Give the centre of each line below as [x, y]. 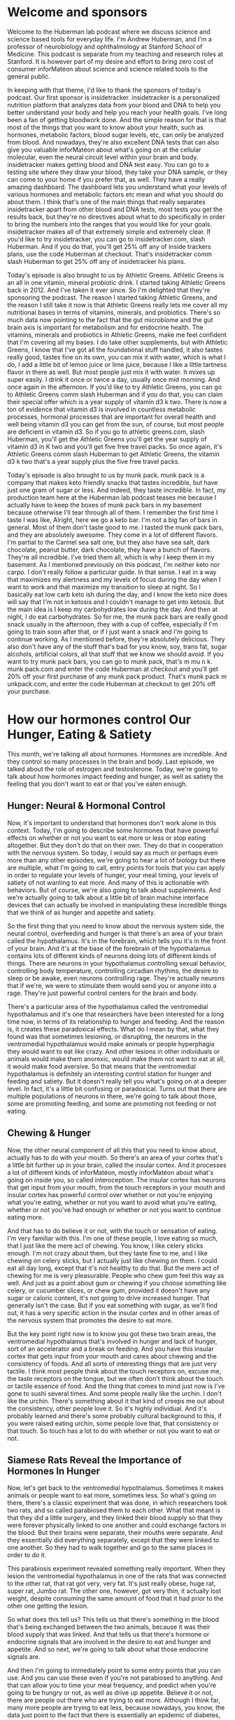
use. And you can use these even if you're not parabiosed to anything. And [115, 1678]
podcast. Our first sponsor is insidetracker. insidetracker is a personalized [114, 97]
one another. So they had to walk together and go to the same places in [110, 1547]
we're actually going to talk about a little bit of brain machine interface [108, 897]
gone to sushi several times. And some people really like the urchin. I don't [114, 1393]
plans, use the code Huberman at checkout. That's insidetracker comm [109, 254]
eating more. [26, 1217]
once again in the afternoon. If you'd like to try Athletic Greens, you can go [115, 387]
